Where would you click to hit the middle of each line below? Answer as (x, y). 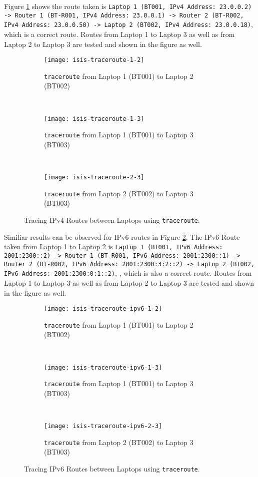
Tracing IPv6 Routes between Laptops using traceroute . (112, 469)
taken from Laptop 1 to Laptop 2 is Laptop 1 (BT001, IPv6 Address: (113, 246)
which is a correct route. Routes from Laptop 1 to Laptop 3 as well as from (119, 34)
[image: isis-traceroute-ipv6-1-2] (103, 309)
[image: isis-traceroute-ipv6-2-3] (103, 426)
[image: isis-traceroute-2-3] (94, 178)
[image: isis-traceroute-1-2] (94, 60)
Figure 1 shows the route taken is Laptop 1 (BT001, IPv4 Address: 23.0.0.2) (128, 6)
